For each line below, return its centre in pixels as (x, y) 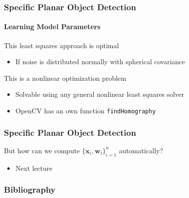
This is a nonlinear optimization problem (65, 78)
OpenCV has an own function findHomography (85, 111)
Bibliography (30, 189)
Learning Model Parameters (52, 27)
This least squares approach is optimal (62, 45)
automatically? (141, 150)
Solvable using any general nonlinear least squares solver (100, 94)
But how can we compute (42, 150)
